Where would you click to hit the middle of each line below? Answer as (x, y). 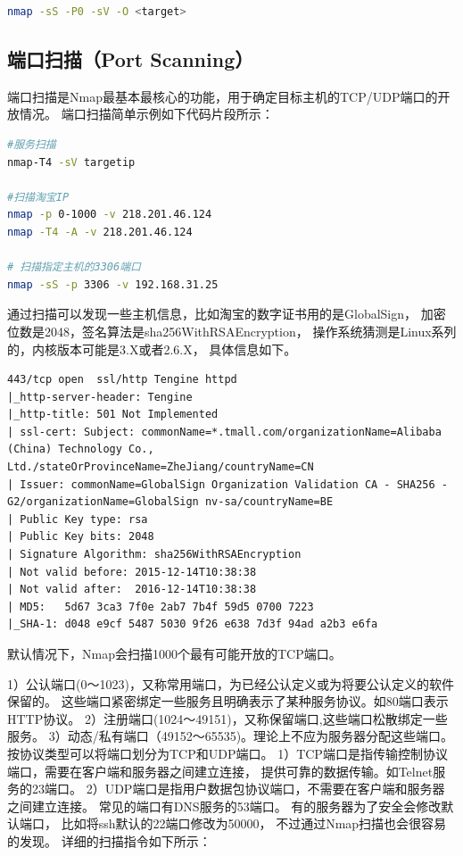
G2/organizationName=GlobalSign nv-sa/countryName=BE (170, 502)
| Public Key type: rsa (78, 519)
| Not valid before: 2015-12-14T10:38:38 (132, 572)
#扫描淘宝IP (38, 197)
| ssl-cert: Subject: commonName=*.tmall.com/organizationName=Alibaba (224, 432)
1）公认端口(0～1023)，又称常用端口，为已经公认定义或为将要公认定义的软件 (231, 683)
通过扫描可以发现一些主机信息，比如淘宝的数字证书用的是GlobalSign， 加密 (227, 314)
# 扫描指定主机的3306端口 (74, 267)
